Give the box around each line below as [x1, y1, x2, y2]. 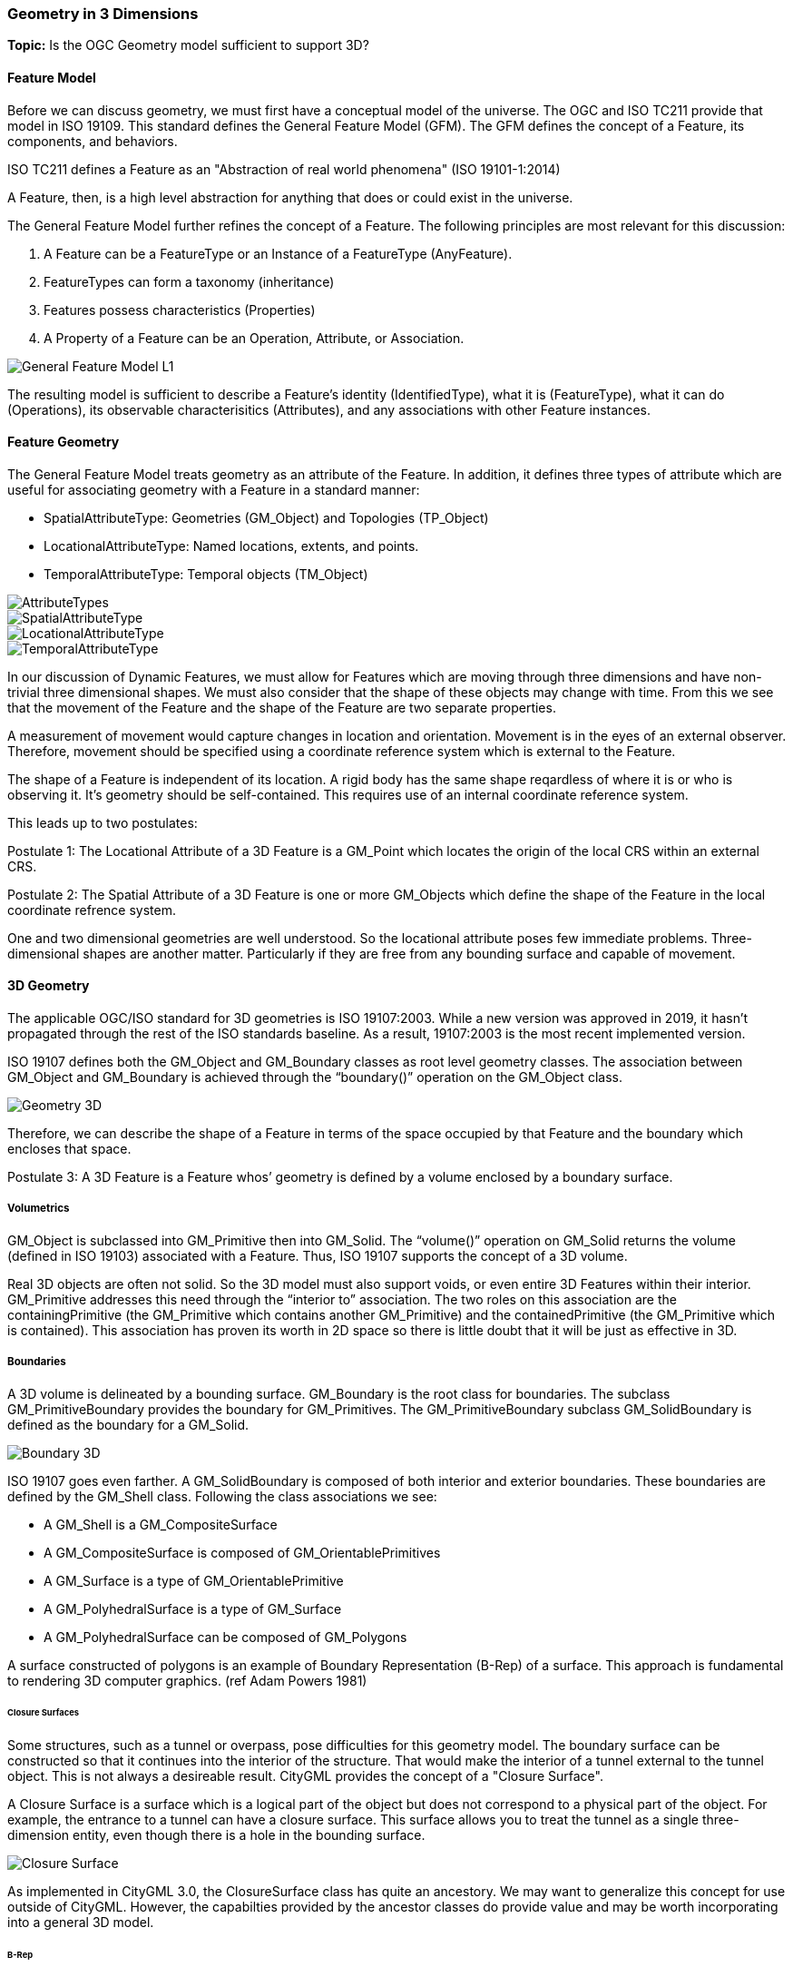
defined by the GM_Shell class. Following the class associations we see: [7, 1488, 437, 1504]
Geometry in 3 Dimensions [7, 5, 199, 23]
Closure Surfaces [7, 1707, 80, 1718]
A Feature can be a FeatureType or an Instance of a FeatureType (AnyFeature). [44, 245, 513, 261]
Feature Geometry [7, 434, 120, 450]
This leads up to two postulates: [7, 814, 198, 831]
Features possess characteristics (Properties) [44, 301, 316, 318]
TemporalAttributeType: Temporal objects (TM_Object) [44, 566, 368, 582]
